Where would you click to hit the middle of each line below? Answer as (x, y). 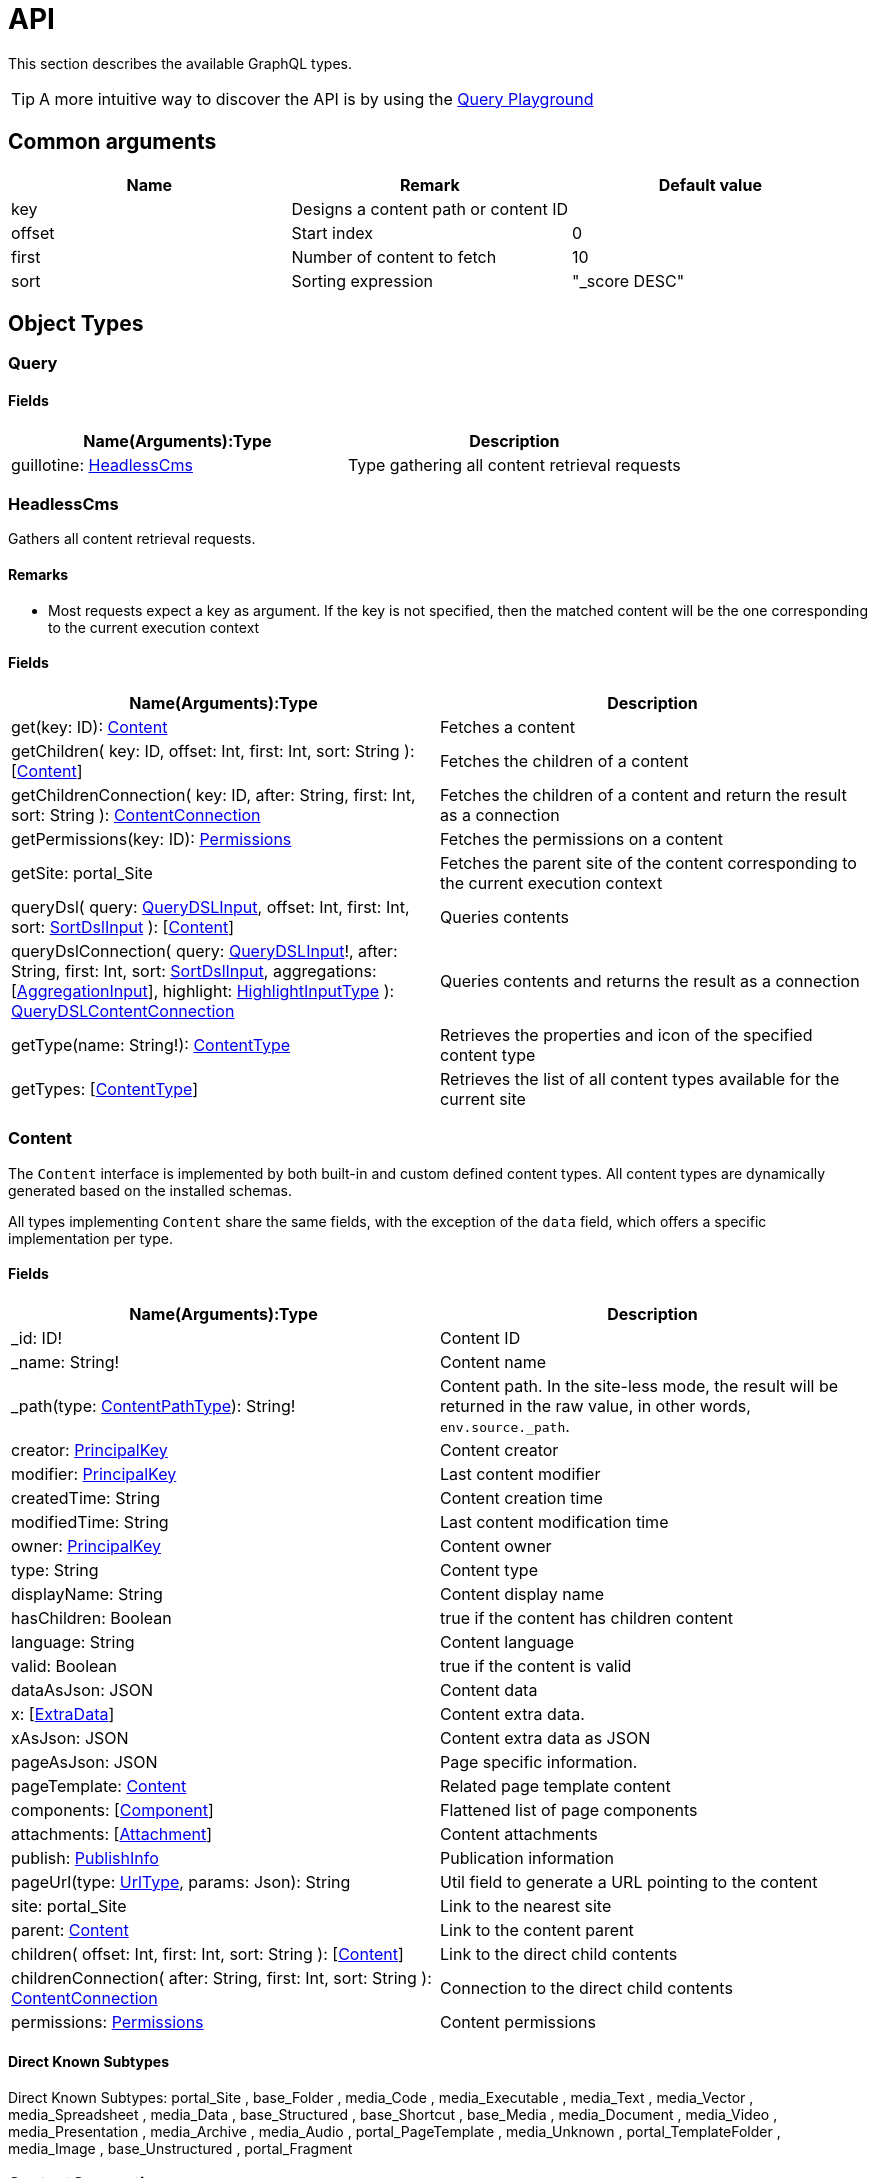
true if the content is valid (536, 1665)
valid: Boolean (64, 1665)
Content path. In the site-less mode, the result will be (639, 1385)
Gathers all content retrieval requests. (132, 539)
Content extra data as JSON (545, 1737)
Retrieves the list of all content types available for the (640, 1078)
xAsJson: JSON (70, 1737)
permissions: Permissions (107, 2021)
